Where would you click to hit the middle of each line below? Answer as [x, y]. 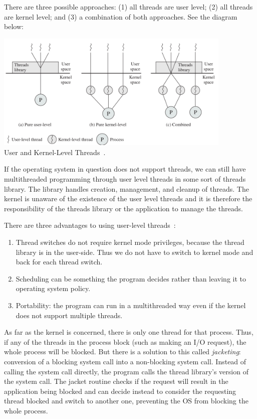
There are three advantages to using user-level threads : [90, 225]
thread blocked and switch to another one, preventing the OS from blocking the [126, 401]
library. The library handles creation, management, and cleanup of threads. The [126, 188]
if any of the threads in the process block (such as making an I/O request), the [125, 341]
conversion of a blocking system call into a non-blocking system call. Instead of [125, 361]
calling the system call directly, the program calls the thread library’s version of [126, 371]
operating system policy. [53, 288]
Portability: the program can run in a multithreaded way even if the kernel [131, 305]
